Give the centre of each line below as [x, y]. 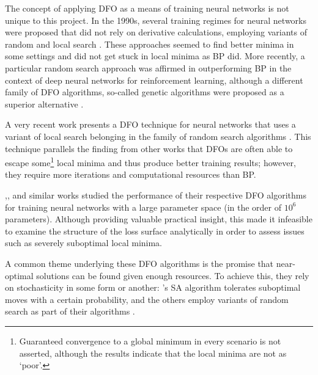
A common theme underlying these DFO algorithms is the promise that [139, 263]
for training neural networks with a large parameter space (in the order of [143, 207]
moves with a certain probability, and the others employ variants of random [147, 299]
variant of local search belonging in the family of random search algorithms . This [158, 136]
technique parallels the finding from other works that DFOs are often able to [149, 148]
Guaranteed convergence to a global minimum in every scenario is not [150, 340]
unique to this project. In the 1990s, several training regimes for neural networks [156, 20]
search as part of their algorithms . [70, 311]
